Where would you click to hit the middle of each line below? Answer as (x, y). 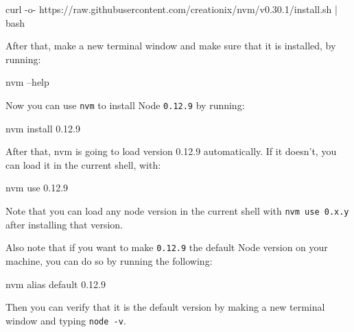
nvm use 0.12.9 (37, 188)
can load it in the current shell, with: (83, 164)
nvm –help (27, 82)
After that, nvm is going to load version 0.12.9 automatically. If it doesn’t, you (171, 151)
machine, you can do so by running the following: (109, 260)
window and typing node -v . (66, 320)
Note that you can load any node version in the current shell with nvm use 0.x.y (177, 211)
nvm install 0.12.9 (43, 128)
